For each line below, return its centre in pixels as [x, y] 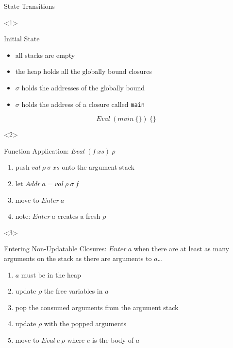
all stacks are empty [45, 55]
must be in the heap [51, 274]
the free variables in [73, 291]
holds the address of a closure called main [83, 104]
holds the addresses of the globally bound [83, 87]
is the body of [113, 339]
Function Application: [36, 150]
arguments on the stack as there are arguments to [78, 258]
